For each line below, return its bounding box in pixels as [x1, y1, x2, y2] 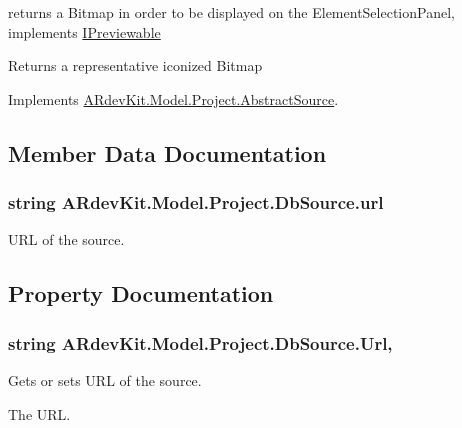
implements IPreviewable [8, 21, 161, 42]
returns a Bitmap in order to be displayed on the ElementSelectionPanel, [8, 2, 455, 22]
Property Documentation [8, 278, 274, 309]
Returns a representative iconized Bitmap [8, 55, 263, 76]
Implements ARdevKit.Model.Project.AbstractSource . [8, 88, 339, 109]
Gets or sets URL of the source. [8, 369, 202, 390]
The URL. [8, 403, 71, 424]
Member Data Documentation [8, 137, 327, 168]
